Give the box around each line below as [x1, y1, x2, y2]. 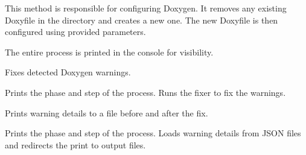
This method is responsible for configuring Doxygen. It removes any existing [5, 2, 287, 14]
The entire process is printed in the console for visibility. [5, 45, 214, 58]
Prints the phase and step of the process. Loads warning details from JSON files [5, 127, 301, 139]
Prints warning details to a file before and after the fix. [5, 106, 208, 119]
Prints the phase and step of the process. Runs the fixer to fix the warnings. [5, 86, 286, 98]
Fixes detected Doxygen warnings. [5, 66, 131, 78]
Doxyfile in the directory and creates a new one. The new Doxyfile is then [5, 13, 278, 26]
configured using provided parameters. [5, 25, 146, 38]
